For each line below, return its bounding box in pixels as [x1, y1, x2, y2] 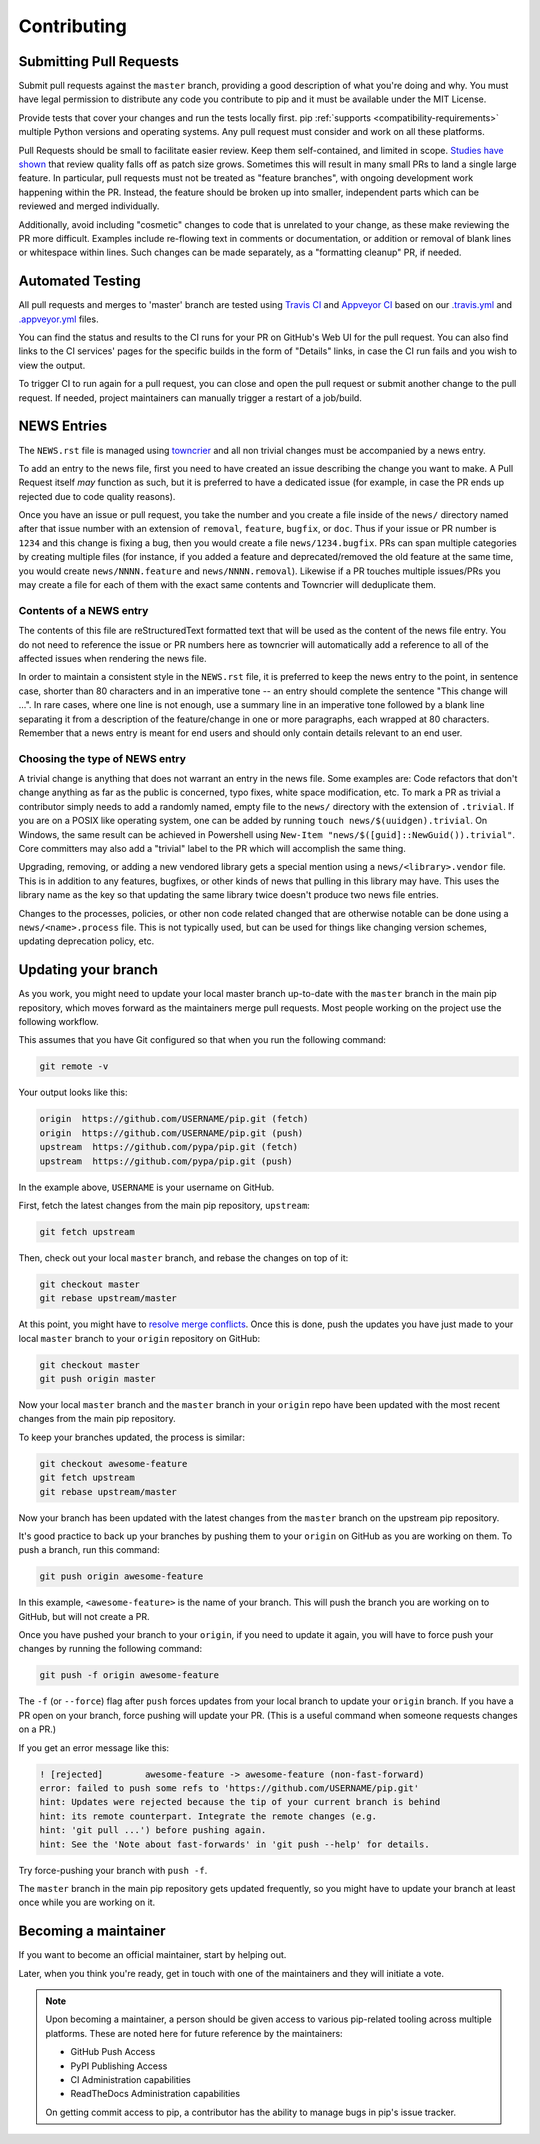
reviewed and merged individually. [18, 200, 160, 212]
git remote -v [39, 1061, 109, 1072]
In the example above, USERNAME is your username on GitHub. [18, 1181, 275, 1193]
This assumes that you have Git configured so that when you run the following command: [18, 1034, 387, 1046]
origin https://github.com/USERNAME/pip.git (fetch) [39, 1113, 309, 1125]
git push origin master [39, 1373, 157, 1385]
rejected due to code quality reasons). [18, 490, 176, 502]
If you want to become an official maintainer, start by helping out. [18, 1949, 287, 1961]
